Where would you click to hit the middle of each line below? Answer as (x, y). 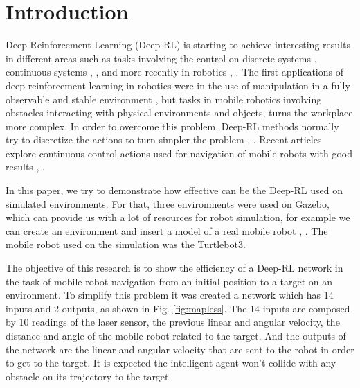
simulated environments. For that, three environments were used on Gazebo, (168, 203)
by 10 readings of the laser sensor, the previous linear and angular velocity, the (173, 322)
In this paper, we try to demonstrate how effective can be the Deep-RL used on (174, 190)
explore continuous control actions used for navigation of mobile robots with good (179, 153)
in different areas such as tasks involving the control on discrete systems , (161, 58)
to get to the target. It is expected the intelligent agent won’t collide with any (171, 363)
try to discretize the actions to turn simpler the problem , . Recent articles (164, 140)
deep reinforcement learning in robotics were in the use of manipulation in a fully (178, 85)
